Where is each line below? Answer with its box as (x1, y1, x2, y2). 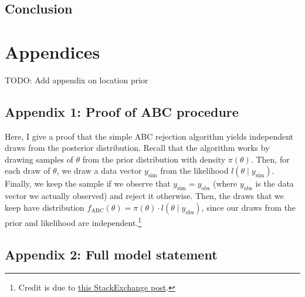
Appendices (5, 39, 100, 63)
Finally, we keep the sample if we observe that (5, 177, 171, 190)
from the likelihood (160, 164, 229, 177)
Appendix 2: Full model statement (5, 245, 218, 263)
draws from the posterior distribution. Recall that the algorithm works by (5, 141, 270, 154)
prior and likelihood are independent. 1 (5, 214, 142, 228)
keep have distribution (5, 201, 84, 213)
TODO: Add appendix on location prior (5, 73, 148, 86)
